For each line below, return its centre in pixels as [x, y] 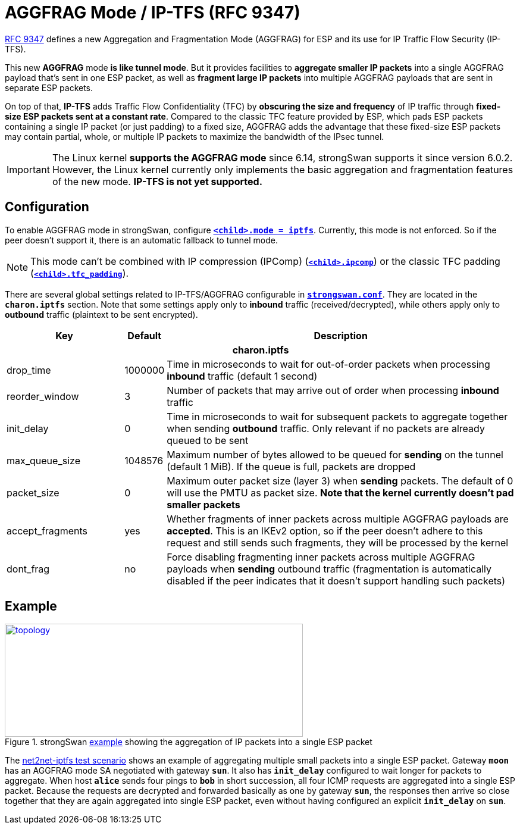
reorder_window [43, 396]
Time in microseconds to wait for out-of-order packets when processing [328, 364]
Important [28, 169]
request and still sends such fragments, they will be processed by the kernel [338, 542]
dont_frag [28, 569]
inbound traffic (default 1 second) [242, 376]
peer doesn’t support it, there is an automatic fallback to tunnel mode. [141, 240]
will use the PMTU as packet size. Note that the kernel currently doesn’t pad [340, 492]
